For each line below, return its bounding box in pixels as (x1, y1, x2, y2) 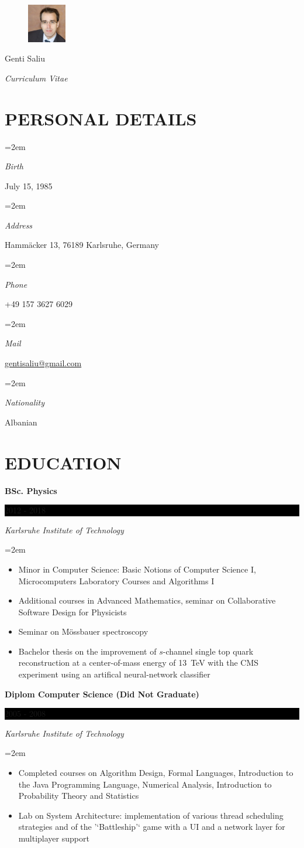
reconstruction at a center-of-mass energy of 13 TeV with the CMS (18, 656, 259, 669)
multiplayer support (18, 832, 89, 844)
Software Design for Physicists (18, 605, 127, 618)
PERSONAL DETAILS (5, 106, 197, 130)
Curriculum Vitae (5, 71, 68, 84)
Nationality (5, 396, 45, 408)
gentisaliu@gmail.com (5, 357, 82, 369)
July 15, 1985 (5, 179, 53, 192)
